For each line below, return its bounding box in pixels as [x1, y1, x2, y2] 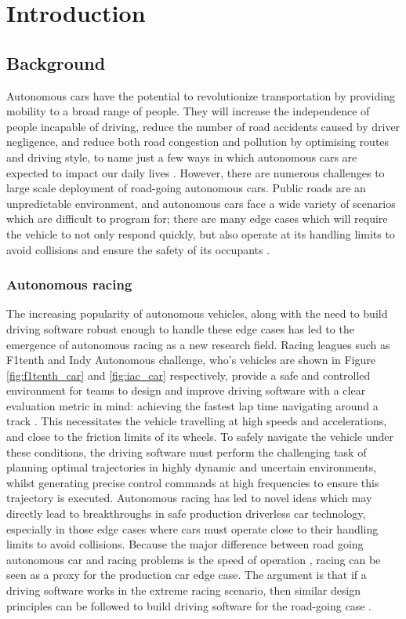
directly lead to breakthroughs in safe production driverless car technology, [6, 505, 366, 522]
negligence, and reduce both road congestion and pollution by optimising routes [6, 133, 390, 150]
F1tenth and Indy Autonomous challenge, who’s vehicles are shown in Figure [6, 351, 375, 368]
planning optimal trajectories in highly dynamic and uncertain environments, [6, 459, 377, 475]
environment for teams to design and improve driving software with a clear [6, 382, 366, 399]
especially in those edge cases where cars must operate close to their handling [6, 520, 379, 537]
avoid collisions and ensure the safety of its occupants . [6, 241, 270, 257]
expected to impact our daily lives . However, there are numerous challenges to [6, 164, 385, 180]
